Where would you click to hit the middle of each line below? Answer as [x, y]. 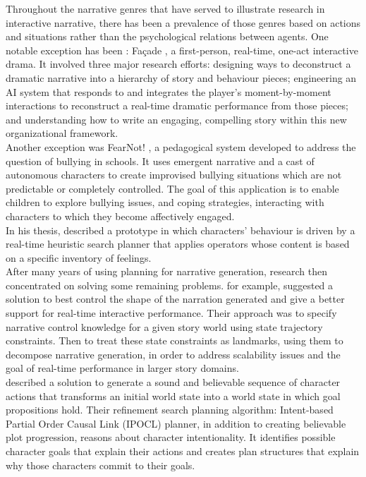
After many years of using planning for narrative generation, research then [166, 271]
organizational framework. [62, 133]
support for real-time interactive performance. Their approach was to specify [171, 313]
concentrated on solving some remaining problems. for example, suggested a [170, 285]
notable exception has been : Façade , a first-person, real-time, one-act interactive [182, 50]
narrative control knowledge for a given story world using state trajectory [164, 326]
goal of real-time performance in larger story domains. [122, 368]
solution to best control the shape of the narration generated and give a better [175, 299]
